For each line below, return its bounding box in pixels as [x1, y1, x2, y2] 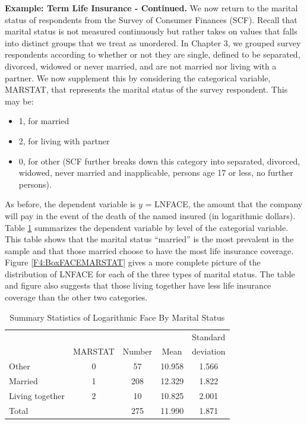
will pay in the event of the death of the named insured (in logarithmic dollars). [5, 209, 296, 222]
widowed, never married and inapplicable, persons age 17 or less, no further [18, 166, 293, 179]
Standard [192, 330, 226, 343]
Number [122, 345, 153, 357]
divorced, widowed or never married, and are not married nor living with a [5, 59, 277, 72]
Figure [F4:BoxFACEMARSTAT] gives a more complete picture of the [5, 256, 261, 268]
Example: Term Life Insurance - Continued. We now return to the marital [5, 2, 298, 14]
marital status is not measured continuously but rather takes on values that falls [5, 25, 297, 37]
